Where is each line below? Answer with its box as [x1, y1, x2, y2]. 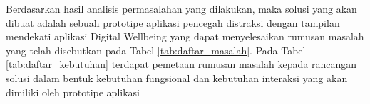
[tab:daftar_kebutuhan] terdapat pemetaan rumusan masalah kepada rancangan [6, 57, 356, 71]
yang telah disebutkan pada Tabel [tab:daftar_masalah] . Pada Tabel [6, 42, 306, 57]
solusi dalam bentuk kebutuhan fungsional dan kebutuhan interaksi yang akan [6, 70, 348, 85]
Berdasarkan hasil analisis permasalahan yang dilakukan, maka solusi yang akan [6, 1, 357, 16]
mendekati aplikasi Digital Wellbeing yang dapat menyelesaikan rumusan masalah [6, 29, 364, 44]
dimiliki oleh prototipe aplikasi [6, 84, 140, 99]
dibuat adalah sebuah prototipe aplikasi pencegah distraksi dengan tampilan [6, 15, 340, 30]
